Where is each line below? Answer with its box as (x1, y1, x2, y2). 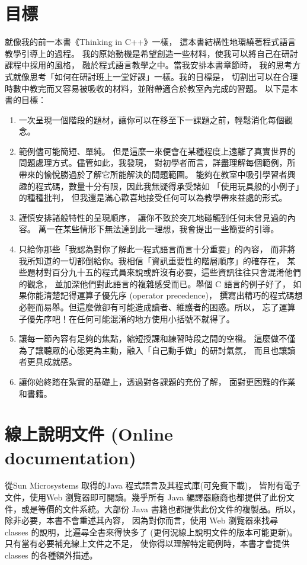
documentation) (5, 445, 136, 469)
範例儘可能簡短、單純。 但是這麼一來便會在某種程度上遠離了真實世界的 (18, 145, 296, 157)
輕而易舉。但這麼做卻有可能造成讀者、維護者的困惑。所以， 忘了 (27, 301, 279, 313)
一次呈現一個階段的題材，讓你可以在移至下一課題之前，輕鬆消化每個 (18, 113, 284, 126)
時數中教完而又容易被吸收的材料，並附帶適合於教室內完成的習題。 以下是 (5, 82, 290, 94)
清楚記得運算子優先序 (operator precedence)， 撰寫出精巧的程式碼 (43, 289, 295, 301)
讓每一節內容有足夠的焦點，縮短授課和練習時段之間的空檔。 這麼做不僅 (18, 332, 296, 345)
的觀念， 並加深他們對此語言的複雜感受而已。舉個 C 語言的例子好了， (18, 277, 290, 290)
